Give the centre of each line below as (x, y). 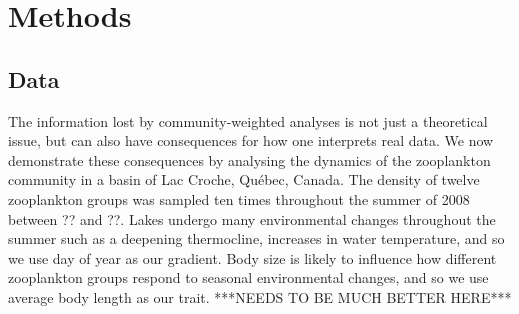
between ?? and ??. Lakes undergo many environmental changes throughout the (252, 218)
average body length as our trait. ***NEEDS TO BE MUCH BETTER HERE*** (260, 296)
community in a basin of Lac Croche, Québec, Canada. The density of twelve (244, 179)
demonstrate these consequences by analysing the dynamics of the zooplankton (249, 159)
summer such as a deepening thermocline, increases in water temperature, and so (256, 238)
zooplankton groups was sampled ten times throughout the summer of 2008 (239, 198)
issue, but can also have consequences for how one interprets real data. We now (251, 140)
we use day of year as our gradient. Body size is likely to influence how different (252, 257)
